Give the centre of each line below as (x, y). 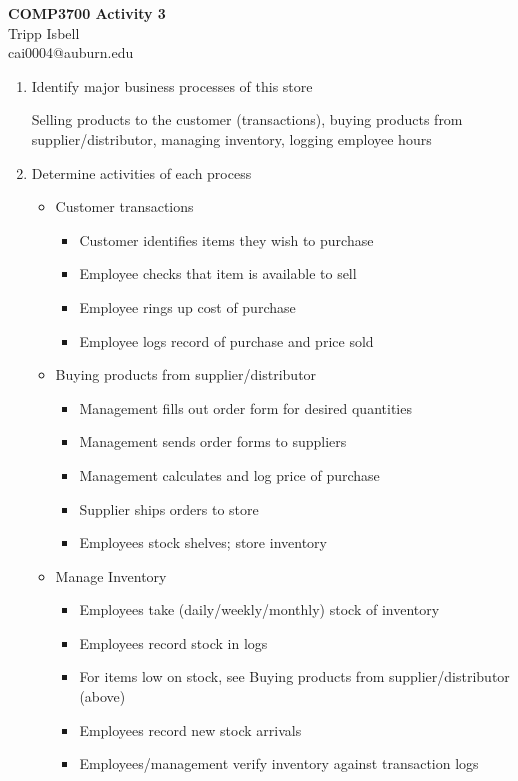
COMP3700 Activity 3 (87, 13)
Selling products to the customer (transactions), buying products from (247, 119)
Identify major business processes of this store (172, 85)
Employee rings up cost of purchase (187, 306)
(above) (102, 696)
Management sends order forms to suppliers (213, 441)
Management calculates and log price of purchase (229, 474)
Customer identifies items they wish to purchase (226, 239)
